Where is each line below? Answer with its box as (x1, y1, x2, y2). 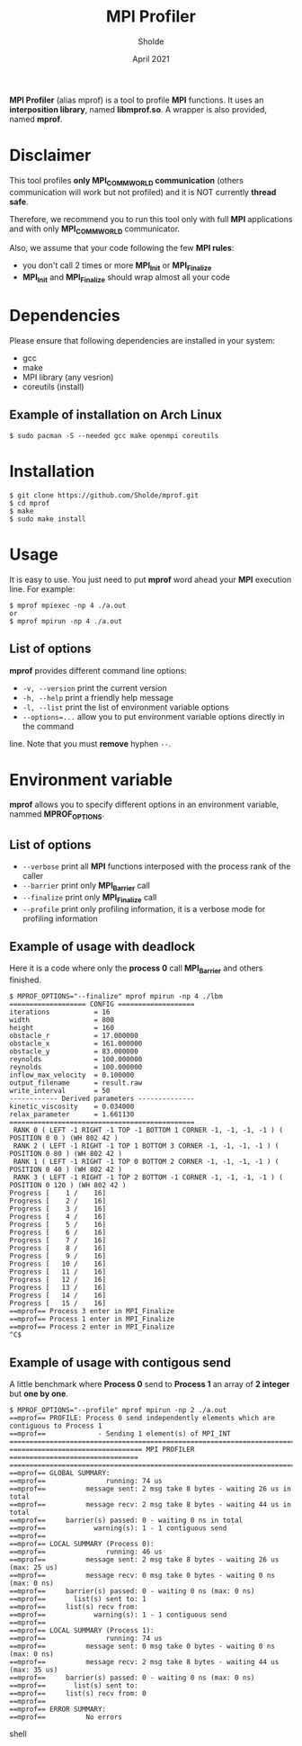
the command (22, 721, 75, 731)
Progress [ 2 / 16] (9, 1196, 106, 1206)
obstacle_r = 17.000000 (9, 1032, 139, 1041)
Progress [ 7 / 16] (9, 1236, 106, 1245)
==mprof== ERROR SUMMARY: (9, 1705, 106, 1715)
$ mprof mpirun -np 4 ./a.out (9, 616, 123, 626)
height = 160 (9, 1024, 115, 1033)
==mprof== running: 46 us (9, 1547, 164, 1557)
